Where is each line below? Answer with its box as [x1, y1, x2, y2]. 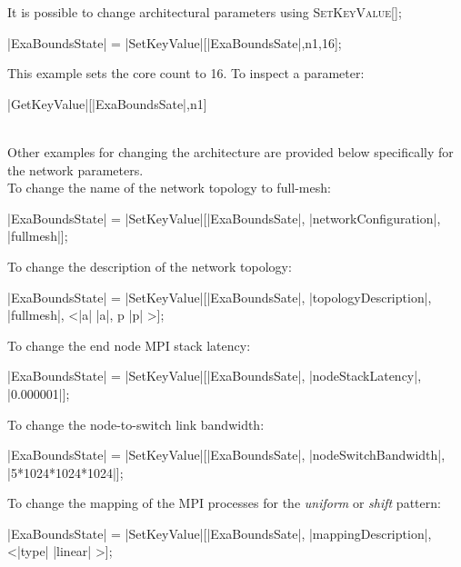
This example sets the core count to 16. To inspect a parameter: [7, 64, 365, 83]
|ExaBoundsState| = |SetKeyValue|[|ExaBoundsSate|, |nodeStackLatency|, [7, 366, 422, 385]
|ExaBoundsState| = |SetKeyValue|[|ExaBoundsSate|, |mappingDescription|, [7, 523, 432, 542]
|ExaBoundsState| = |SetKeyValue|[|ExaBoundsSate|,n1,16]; [7, 33, 342, 52]
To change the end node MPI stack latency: [7, 335, 251, 354]
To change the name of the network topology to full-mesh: [7, 178, 331, 197]
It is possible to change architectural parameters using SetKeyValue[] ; [7, 3, 402, 21]
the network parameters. [7, 160, 144, 179]
